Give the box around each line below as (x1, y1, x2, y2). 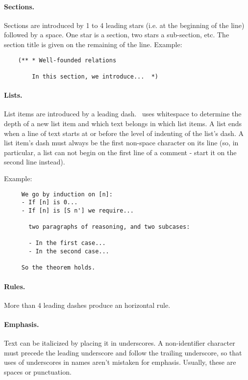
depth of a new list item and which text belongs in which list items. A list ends (4, 118, 242, 128)
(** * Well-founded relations (18, 56, 117, 64)
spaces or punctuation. (4, 367, 72, 377)
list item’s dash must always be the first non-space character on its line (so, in (4, 137, 239, 148)
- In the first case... (28, 240, 106, 247)
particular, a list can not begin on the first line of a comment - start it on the (4, 147, 237, 157)
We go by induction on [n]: (21, 190, 113, 198)
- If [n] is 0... (21, 199, 78, 206)
